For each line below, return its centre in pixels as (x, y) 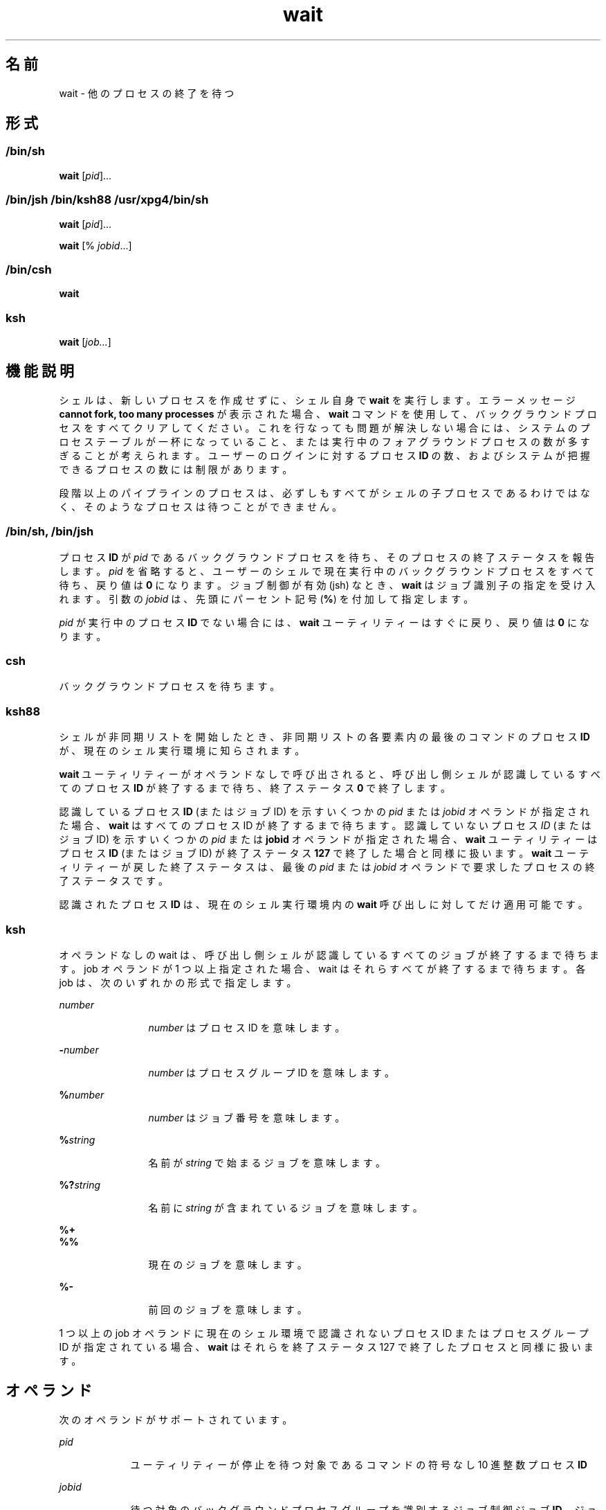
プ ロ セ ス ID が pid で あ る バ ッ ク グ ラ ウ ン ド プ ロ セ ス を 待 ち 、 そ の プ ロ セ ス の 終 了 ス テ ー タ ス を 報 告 (327, 557)
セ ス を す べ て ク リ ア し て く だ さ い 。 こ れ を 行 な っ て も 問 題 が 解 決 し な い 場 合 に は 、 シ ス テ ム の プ (324, 427)
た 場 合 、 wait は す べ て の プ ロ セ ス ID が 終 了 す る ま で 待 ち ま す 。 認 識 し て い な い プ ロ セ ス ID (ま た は (325, 826)
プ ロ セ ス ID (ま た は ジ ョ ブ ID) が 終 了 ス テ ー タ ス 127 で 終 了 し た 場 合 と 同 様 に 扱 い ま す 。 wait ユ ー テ (324, 853)
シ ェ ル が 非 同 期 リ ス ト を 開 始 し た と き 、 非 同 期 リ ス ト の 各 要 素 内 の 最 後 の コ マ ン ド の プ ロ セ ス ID (324, 737)
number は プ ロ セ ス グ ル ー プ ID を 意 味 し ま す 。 (271, 1072)
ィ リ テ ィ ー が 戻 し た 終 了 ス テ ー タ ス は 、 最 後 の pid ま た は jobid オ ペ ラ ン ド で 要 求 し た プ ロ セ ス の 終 (327, 867)
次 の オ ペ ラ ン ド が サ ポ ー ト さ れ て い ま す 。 (176, 1419)
